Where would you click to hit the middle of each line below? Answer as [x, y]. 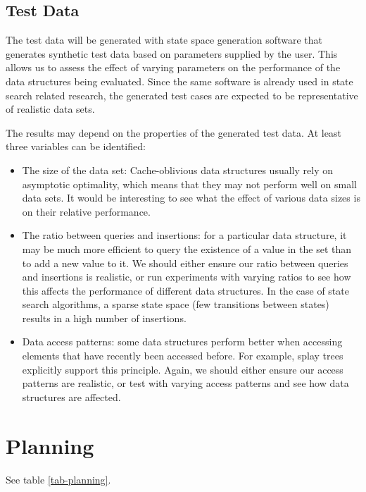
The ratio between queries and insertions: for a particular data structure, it [184, 235]
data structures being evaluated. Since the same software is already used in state [179, 81]
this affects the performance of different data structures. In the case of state [185, 290]
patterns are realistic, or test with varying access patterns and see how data [185, 383]
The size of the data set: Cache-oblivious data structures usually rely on [177, 170]
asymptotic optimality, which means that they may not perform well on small [189, 184]
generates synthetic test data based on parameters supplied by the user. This [172, 53]
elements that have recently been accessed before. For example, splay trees [183, 356]
